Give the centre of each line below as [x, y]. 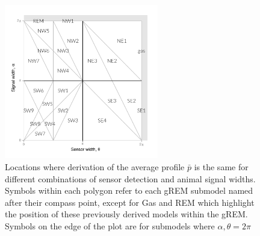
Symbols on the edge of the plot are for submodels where [110, 225]
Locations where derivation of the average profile [95, 166]
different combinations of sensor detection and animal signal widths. [130, 178]
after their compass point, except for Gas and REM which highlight [130, 202]
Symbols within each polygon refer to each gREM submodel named [129, 190]
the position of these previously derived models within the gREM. [126, 214]
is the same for [221, 166]
